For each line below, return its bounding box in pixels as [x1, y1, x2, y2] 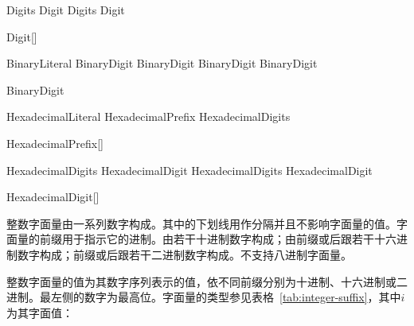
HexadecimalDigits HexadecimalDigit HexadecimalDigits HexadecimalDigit [6, 161, 373, 178]
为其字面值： [6, 304, 73, 320]
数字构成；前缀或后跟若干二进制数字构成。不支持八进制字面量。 [17, 246, 352, 262]
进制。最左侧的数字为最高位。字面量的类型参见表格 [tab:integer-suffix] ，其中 [6, 289, 401, 305]
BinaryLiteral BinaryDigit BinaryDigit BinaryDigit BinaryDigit [6, 55, 318, 72]
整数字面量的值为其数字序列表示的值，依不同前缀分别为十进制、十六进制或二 [6, 273, 408, 289]
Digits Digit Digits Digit [6, 2, 125, 17]
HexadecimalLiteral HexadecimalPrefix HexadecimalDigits [6, 108, 291, 125]
